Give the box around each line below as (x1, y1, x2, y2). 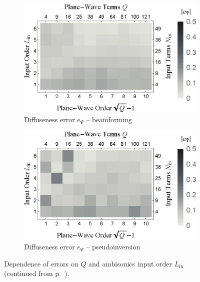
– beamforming (86, 114, 132, 124)
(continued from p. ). (4, 268, 69, 278)
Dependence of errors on (4, 258, 78, 268)
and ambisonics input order (88, 258, 172, 268)
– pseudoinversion (86, 241, 140, 252)
